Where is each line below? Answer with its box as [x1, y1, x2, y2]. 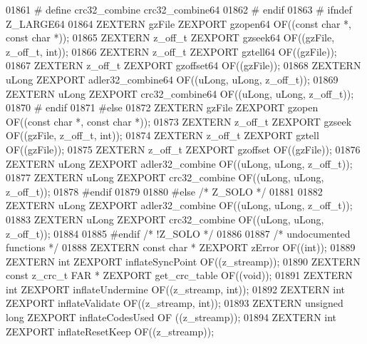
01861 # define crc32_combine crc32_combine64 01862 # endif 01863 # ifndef [6, 2, 352, 16]
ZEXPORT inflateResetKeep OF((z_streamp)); [6, 323, 214, 338]
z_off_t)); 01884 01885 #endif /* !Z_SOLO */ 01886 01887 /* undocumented [6, 226, 351, 241]
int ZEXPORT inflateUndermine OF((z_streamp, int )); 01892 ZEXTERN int [6, 281, 346, 296]
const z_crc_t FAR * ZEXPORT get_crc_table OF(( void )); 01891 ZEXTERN [6, 268, 353, 283]
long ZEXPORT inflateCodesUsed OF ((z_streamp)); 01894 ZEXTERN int [6, 310, 337, 325]
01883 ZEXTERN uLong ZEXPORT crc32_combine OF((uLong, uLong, [6, 211, 324, 226]
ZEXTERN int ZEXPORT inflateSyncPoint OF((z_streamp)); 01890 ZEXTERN [6, 253, 361, 268]
